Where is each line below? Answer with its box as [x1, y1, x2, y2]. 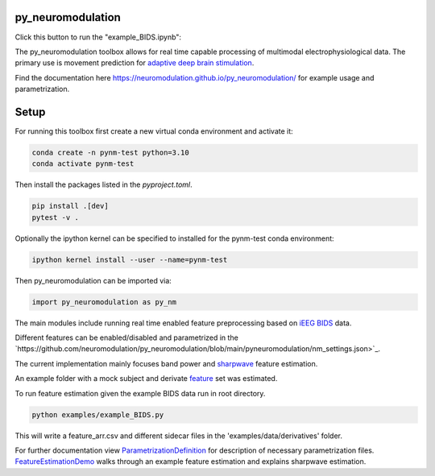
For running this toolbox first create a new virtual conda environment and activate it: [14, 126, 293, 136]
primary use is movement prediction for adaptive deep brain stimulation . [14, 58, 255, 68]
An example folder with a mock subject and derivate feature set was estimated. [14, 374, 278, 383]
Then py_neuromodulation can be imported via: [14, 275, 172, 285]
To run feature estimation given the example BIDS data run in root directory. [14, 388, 266, 398]
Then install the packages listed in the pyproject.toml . [14, 180, 193, 189]
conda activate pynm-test [31, 159, 135, 168]
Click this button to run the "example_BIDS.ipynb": [14, 32, 181, 42]
